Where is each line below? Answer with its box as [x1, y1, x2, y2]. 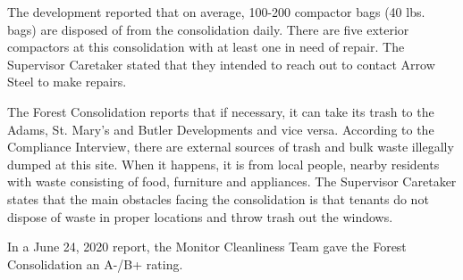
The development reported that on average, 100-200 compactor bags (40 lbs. [7, 3, 425, 21]
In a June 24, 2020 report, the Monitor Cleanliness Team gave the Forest [7, 237, 407, 256]
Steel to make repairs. [7, 72, 127, 91]
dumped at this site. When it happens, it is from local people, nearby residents [7, 154, 440, 173]
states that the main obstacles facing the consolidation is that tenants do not [7, 189, 429, 208]
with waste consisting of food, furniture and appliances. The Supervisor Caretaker [7, 172, 457, 191]
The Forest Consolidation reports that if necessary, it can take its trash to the [7, 102, 434, 120]
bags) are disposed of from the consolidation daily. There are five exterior [7, 20, 409, 38]
